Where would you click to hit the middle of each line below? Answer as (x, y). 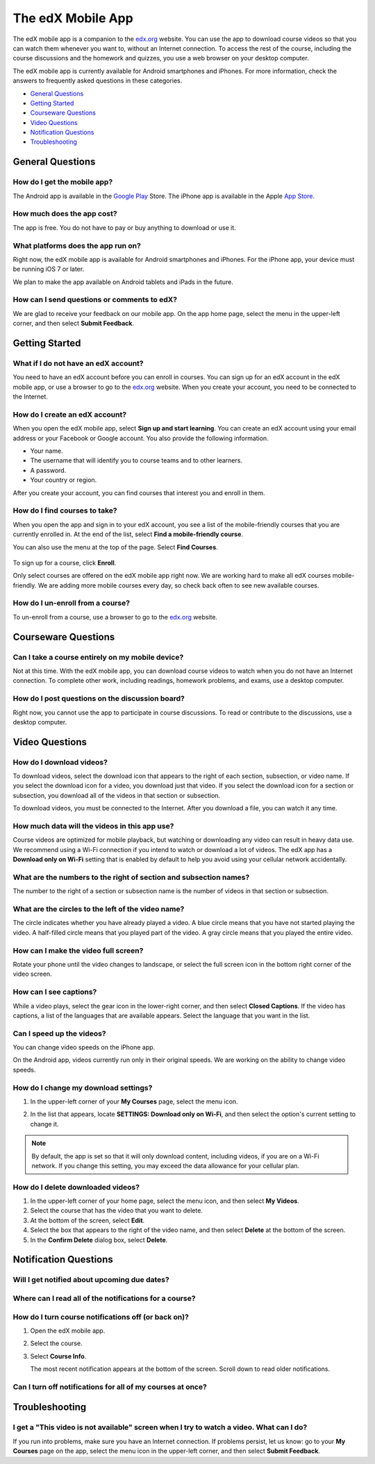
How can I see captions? (55, 992)
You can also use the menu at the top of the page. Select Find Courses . (115, 547)
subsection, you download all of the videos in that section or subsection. (117, 795)
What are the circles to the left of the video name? (99, 909)
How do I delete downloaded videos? (76, 1187)
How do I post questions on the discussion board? (99, 699)
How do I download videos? (60, 762)
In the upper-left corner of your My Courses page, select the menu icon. (134, 1101)
